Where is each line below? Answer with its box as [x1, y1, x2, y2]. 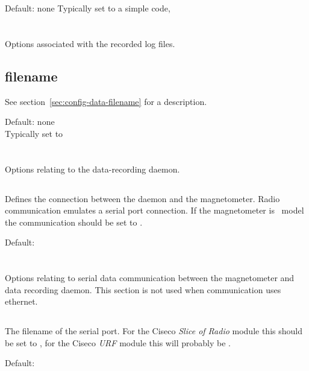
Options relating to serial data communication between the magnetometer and [5, 271, 295, 284]
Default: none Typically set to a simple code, [5, 2, 170, 14]
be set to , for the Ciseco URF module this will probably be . [5, 336, 231, 349]
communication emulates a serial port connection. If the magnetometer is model [5, 204, 304, 217]
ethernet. [5, 295, 38, 308]
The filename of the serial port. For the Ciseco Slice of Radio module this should [5, 325, 302, 337]
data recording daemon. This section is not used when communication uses [5, 283, 281, 296]
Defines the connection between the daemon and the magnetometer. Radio [5, 192, 280, 205]
